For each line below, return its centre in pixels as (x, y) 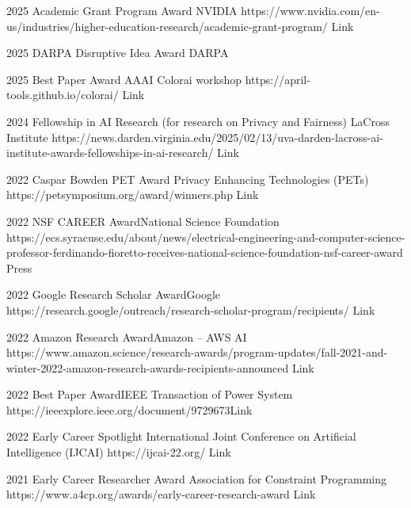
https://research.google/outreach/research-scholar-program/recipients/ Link (191, 309)
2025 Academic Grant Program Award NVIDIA (122, 10)
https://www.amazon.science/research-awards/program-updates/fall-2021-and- (197, 352)
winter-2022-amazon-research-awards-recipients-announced (148, 367)
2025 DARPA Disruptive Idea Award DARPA (118, 53)
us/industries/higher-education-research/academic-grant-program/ (167, 26)
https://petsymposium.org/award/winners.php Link (133, 195)
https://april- (278, 79)
